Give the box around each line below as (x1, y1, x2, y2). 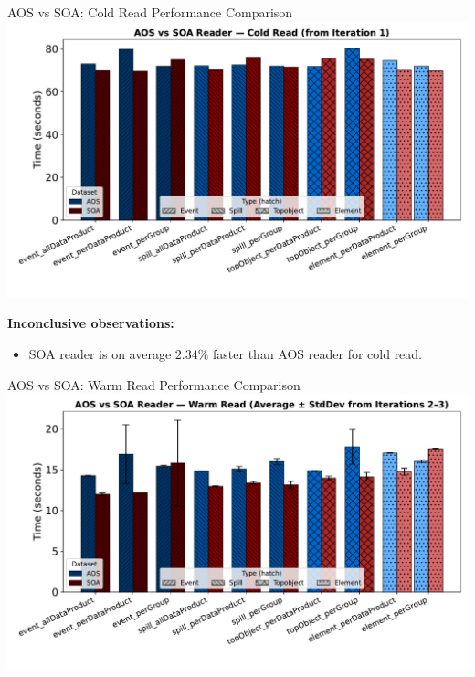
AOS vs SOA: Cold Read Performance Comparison (7, 3, 293, 21)
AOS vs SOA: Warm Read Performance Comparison (7, 375, 301, 394)
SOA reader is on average (28, 344, 172, 363)
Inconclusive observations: (7, 313, 174, 333)
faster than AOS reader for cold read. (213, 344, 423, 363)
